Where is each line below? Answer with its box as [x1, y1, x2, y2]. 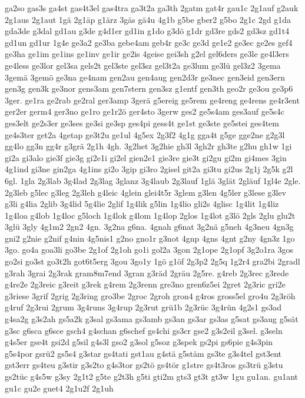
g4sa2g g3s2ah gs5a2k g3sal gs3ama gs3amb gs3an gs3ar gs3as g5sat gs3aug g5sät [5, 313, 299, 325]
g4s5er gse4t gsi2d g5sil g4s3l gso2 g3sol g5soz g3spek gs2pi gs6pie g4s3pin [5, 336, 273, 348]
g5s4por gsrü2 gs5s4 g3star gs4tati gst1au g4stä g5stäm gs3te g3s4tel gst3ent [5, 347, 281, 359]
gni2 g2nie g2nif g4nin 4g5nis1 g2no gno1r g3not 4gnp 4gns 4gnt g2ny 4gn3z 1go [5, 232, 295, 244]
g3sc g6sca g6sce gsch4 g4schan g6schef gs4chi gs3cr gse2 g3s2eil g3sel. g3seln [5, 324, 283, 336]
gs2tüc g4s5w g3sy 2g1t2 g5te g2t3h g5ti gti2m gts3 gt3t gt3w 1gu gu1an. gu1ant [5, 370, 299, 382]
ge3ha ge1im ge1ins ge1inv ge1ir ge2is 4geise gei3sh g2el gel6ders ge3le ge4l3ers [5, 48, 289, 60]
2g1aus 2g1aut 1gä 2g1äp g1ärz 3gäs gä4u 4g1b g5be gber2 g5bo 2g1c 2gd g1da [5, 13, 291, 25]
